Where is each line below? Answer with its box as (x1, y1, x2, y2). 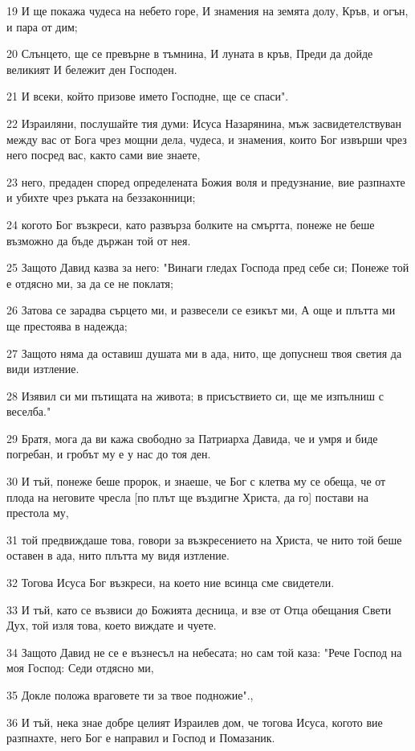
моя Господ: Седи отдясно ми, (6, 659, 154, 676)
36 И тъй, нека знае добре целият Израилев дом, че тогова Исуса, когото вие (6, 713, 383, 730)
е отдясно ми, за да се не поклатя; (6, 274, 173, 291)
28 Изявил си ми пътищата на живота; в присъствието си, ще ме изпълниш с (6, 387, 384, 404)
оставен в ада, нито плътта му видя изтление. (6, 547, 230, 564)
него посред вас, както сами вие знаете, (6, 146, 201, 163)
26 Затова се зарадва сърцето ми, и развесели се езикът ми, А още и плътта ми (6, 302, 396, 318)
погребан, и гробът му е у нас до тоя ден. (6, 445, 211, 462)
